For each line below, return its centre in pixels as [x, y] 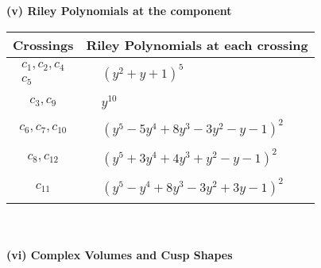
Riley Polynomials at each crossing [197, 44]
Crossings [43, 44]
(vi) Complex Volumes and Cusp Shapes [120, 254]
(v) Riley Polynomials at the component [119, 10]
